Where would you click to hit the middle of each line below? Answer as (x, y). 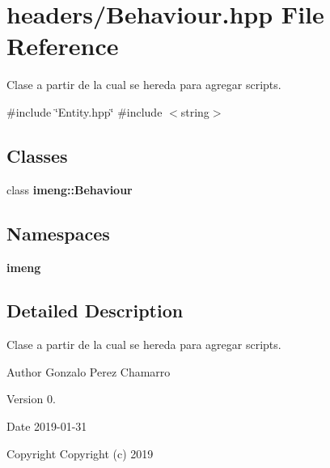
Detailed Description (95, 311)
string (195, 111)
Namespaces (58, 233)
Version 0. (31, 399)
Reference (63, 46)
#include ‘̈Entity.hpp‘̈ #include (85, 111)
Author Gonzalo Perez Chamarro (89, 371)
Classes (37, 155)
